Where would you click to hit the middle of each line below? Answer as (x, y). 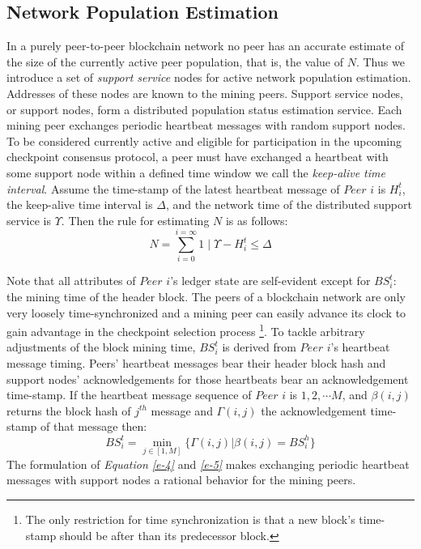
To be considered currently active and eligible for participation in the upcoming (204, 140)
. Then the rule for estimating (135, 220)
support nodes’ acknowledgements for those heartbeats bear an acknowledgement (208, 379)
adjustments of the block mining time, (101, 347)
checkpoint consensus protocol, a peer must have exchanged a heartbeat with (198, 157)
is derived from (259, 347)
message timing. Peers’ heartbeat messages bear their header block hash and (196, 363)
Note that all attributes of (71, 281)
